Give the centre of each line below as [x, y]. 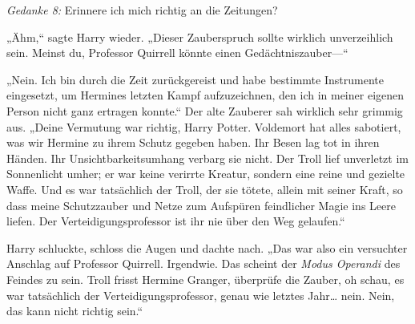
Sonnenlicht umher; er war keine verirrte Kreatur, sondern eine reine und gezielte [206, 174]
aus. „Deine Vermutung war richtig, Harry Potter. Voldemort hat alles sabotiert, [204, 126]
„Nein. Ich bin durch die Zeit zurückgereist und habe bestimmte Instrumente [195, 79]
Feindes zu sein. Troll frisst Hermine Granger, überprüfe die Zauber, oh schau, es [205, 279]
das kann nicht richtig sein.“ [75, 311]
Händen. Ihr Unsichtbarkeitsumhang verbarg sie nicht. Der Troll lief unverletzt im [207, 158]
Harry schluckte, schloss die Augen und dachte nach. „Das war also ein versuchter [207, 247]
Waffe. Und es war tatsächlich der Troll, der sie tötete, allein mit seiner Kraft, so [205, 189]
